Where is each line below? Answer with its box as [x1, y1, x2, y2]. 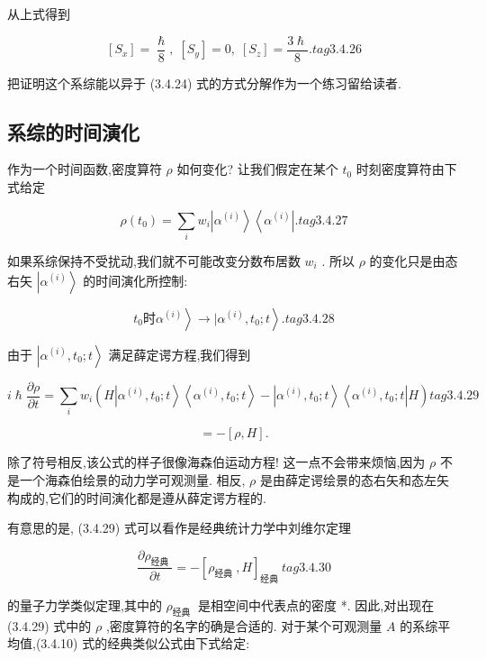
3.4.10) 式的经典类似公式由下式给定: [40, 634, 250, 653]
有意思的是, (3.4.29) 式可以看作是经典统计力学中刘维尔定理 [7, 518, 351, 537]
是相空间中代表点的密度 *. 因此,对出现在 [198, 595, 435, 614]
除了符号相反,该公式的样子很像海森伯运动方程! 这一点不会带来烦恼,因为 [7, 453, 426, 471]
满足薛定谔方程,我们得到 [108, 344, 251, 363]
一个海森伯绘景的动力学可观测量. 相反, [19, 470, 246, 489]
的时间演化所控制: [83, 270, 188, 289]
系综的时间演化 [7, 117, 139, 145]
